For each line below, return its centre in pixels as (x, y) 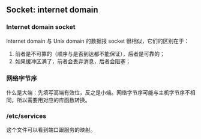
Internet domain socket (41, 27)
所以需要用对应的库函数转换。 (53, 100)
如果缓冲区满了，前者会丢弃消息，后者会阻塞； (73, 61)
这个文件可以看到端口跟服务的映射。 (51, 130)
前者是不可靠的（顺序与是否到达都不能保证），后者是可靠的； (90, 54)
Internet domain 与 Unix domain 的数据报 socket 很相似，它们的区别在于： (98, 41)
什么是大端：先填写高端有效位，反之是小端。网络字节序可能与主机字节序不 (98, 92)
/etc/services (26, 116)
